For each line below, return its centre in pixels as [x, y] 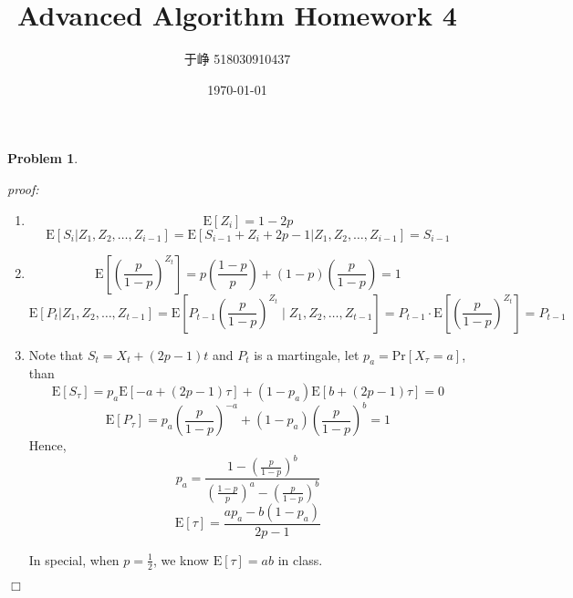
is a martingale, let [307, 354]
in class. [300, 559]
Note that [56, 354]
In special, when [74, 559]
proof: [23, 188]
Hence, [47, 445]
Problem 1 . [43, 158]
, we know [181, 559]
